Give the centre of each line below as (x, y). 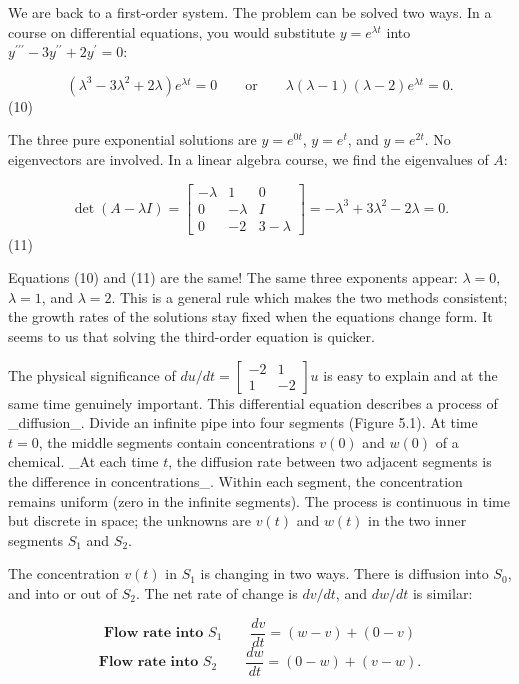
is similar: (442, 592)
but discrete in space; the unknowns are (129, 520)
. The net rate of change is (216, 592)
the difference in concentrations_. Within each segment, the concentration (235, 481)
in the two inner (417, 520)
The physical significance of (92, 374)
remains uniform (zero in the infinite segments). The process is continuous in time (259, 500)
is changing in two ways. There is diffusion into (344, 573)
